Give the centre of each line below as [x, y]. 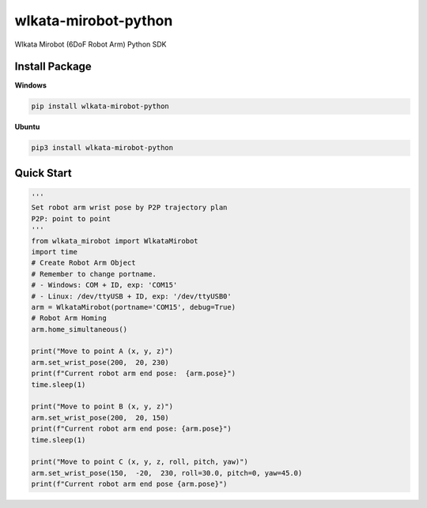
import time [55, 252]
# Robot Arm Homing [69, 318]
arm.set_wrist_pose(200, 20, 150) [100, 418]
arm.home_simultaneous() [79, 329]
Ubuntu [27, 127]
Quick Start [43, 173]
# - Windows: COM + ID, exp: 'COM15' [104, 285]
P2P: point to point [71, 218]
